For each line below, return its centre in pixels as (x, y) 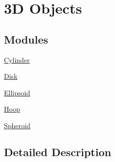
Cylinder (17, 59)
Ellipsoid (17, 92)
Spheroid (17, 125)
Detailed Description (58, 151)
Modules (26, 39)
